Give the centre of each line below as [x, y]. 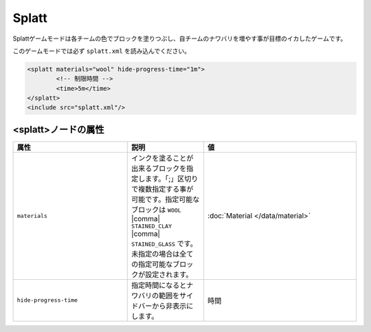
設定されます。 [169, 274]
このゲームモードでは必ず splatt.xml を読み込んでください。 [102, 51]
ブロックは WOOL [156, 210]
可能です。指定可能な [166, 199]
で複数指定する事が [162, 189]
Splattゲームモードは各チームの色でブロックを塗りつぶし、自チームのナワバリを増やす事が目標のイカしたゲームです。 [180, 38]
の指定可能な [152, 264]
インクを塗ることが [162, 158]
